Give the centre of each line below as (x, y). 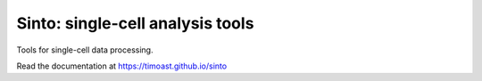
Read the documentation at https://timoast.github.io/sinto (122, 66)
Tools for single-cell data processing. (85, 50)
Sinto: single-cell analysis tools (135, 23)
